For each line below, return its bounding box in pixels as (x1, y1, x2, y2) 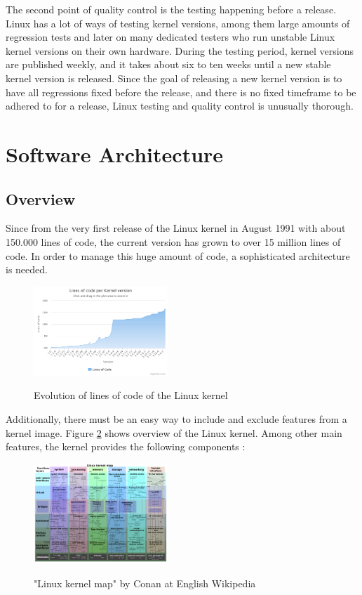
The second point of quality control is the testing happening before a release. (6, 2, 336, 16)
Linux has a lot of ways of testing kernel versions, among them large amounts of (6, 15, 350, 30)
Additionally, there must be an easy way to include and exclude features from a (6, 411, 347, 426)
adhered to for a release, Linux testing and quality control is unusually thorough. (6, 98, 354, 113)
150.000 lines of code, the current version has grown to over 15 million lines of (6, 234, 341, 249)
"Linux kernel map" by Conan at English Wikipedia (34, 576, 256, 591)
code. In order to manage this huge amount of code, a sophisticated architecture (6, 248, 350, 263)
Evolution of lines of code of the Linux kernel (34, 388, 228, 403)
